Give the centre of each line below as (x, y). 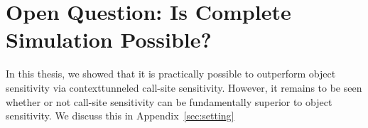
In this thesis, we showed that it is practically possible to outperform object (171, 74)
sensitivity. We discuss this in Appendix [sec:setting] (120, 116)
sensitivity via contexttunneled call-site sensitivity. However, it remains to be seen (184, 87)
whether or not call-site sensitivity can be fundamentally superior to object (169, 101)
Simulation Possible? (109, 39)
